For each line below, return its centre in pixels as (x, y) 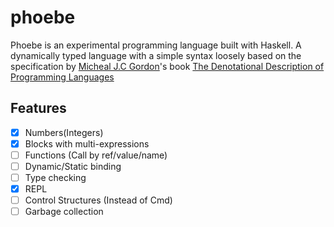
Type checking (55, 177)
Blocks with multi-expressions (87, 143)
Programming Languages (62, 77)
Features (38, 108)
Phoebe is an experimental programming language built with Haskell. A (156, 45)
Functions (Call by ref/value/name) (96, 155)
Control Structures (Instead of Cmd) (98, 200)
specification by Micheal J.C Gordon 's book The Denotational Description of (167, 66)
